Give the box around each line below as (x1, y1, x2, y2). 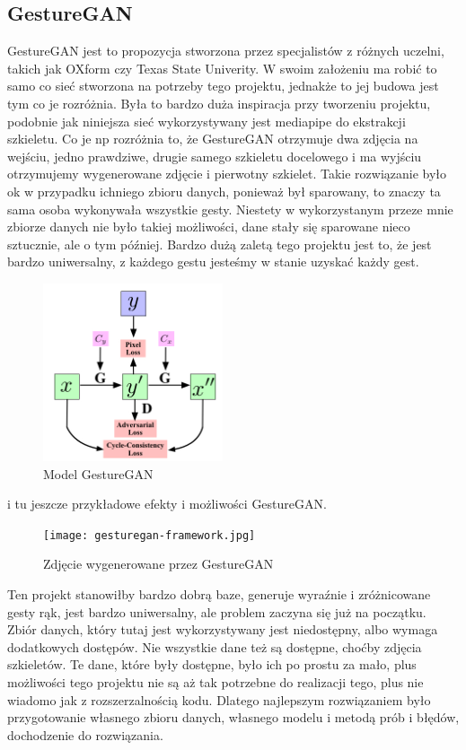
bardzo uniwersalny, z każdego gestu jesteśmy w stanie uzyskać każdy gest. (7, 252, 419, 271)
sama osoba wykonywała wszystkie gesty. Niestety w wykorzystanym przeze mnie (7, 199, 453, 218)
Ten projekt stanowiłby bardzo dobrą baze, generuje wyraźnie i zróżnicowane (7, 584, 431, 603)
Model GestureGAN (43, 464, 154, 483)
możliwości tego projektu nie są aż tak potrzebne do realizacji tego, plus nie (7, 672, 424, 691)
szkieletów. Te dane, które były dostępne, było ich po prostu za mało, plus (7, 655, 417, 674)
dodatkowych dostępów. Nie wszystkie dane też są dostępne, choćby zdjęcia (7, 637, 422, 656)
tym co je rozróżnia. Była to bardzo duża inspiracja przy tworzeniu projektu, (7, 93, 431, 112)
